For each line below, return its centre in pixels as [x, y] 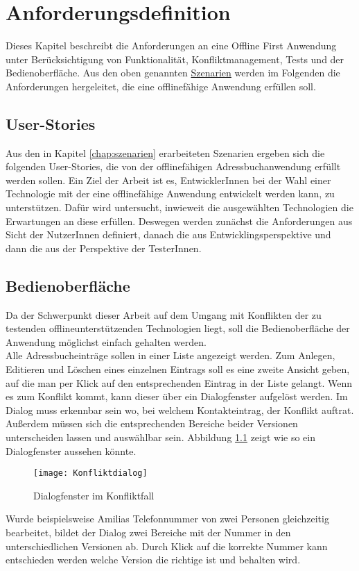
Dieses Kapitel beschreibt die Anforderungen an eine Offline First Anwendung [171, 45]
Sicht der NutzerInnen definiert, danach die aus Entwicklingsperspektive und [168, 234]
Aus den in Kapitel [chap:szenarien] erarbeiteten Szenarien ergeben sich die [165, 152]
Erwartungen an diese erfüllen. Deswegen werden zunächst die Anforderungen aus [179, 221]
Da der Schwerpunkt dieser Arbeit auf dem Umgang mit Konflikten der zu [164, 314]
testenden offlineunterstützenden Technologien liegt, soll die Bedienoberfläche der [178, 328]
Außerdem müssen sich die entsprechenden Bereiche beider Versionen [152, 423]
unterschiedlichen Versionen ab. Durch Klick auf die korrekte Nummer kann [167, 546]
